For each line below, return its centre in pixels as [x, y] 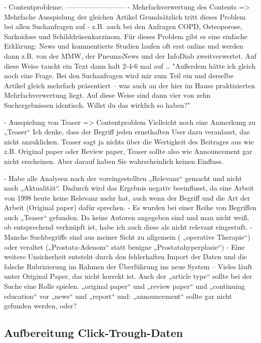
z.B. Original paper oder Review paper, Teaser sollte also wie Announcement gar [128, 151]
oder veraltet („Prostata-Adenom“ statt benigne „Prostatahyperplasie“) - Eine [124, 246]
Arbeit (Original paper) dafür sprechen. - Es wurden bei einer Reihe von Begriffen [130, 207]
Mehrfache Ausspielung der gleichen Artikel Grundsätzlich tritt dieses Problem [125, 16]
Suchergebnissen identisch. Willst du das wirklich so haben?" [97, 105]
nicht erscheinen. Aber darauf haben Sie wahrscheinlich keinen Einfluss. [114, 161]
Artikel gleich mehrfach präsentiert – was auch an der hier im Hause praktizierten [130, 85]
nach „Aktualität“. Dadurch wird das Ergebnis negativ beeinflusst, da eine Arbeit [129, 188]
